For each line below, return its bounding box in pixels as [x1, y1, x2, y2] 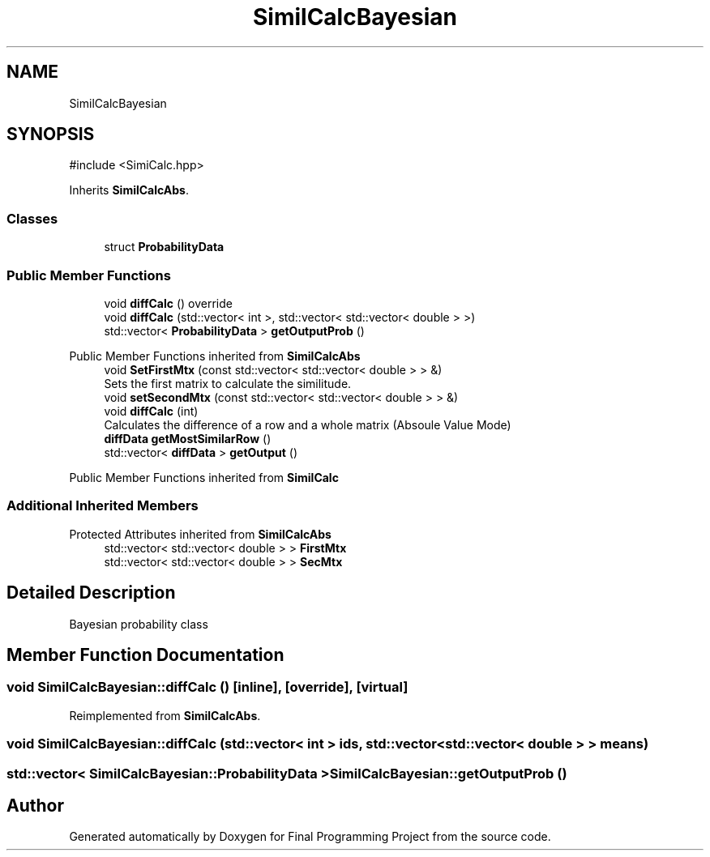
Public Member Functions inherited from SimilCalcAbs [69, 348, 361, 363]
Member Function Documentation [6, 644, 284, 665]
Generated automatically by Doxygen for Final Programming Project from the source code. [69, 829, 551, 844]
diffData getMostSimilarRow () [104, 431, 272, 446]
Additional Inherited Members [6, 497, 199, 514]
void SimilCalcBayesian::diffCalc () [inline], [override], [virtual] [6, 679, 408, 696]
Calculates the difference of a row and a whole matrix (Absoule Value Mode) [104, 417, 511, 432]
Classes [6, 210, 58, 227]
